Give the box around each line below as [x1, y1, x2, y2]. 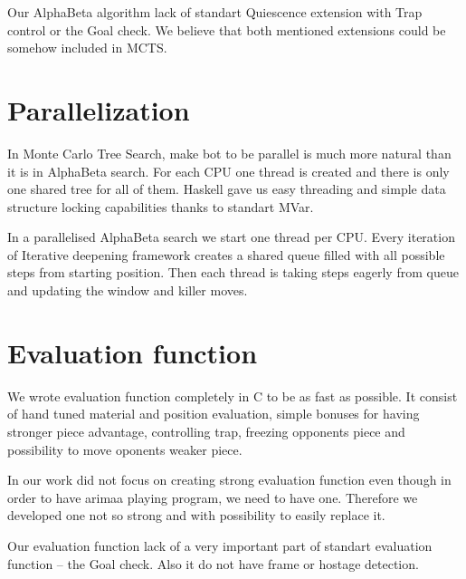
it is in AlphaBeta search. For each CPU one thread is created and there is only [7, 161, 450, 180]
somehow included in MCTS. [7, 38, 167, 57]
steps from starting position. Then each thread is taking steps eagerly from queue [7, 263, 459, 282]
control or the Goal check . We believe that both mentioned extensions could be [7, 20, 446, 39]
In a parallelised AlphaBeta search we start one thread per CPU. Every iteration [7, 227, 455, 246]
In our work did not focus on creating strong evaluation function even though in [7, 470, 452, 489]
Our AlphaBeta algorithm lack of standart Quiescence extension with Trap [7, 3, 423, 21]
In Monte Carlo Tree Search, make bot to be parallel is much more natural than [7, 143, 452, 162]
